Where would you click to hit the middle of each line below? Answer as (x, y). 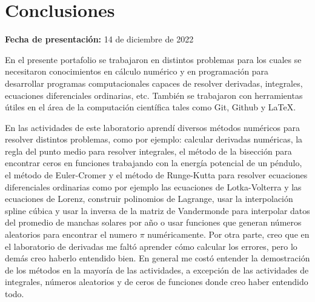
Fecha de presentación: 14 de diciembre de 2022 (99, 39)
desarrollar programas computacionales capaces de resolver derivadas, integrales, (154, 83)
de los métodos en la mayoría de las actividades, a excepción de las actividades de (157, 270)
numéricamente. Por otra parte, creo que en (228, 234)
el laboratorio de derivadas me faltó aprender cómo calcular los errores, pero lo (151, 246)
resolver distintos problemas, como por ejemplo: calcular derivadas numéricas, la (154, 139)
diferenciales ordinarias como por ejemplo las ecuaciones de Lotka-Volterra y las (153, 186)
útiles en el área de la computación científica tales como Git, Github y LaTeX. (151, 107)
